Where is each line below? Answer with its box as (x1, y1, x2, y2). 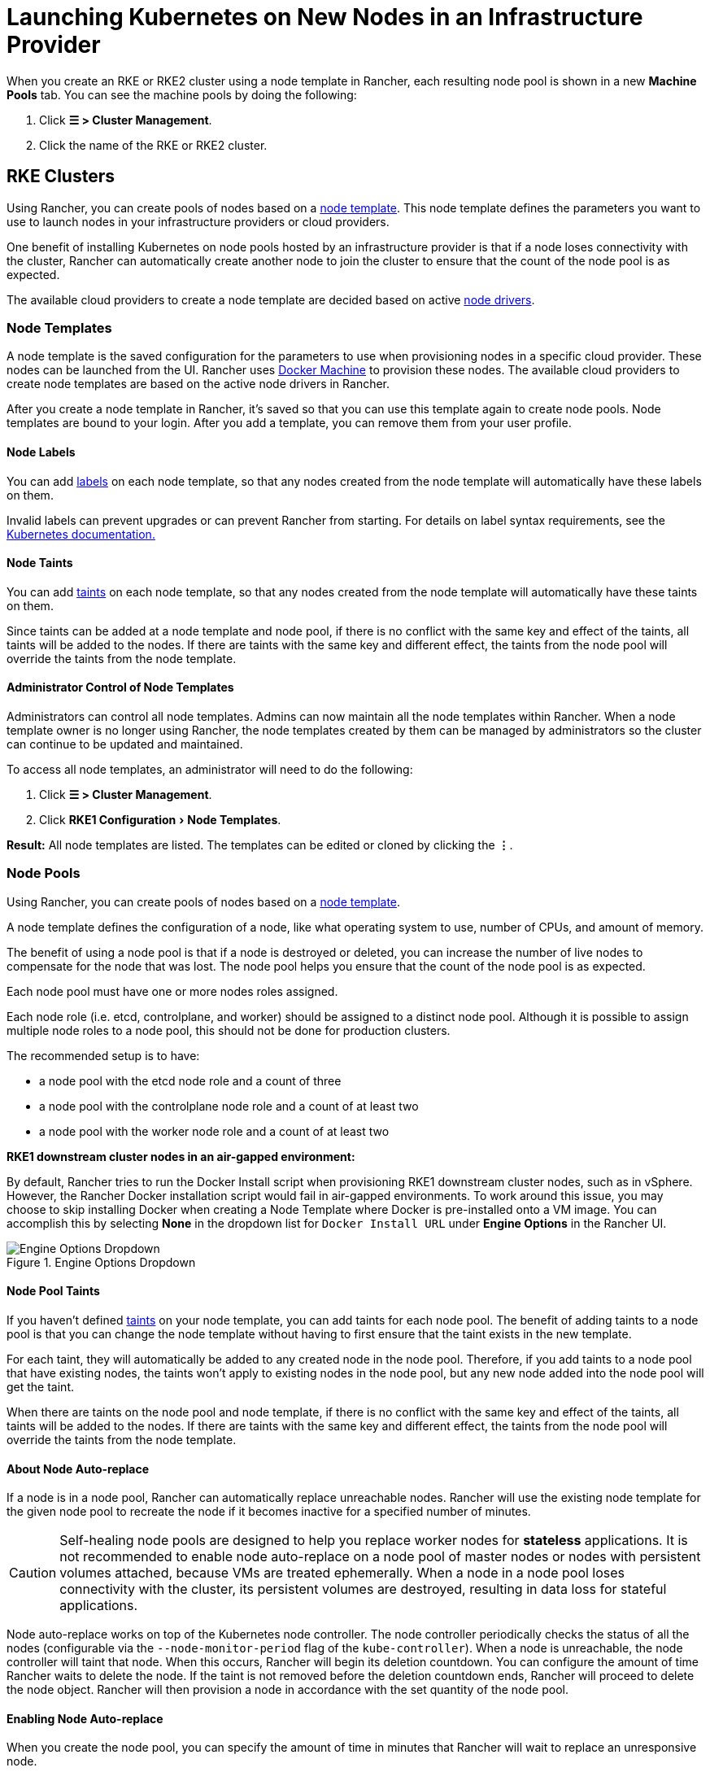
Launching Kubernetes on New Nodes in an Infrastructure (7, 3, 643, 31)
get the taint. (7, 1379, 75, 1394)
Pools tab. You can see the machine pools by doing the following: (7, 87, 357, 102)
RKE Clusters (7, 166, 115, 187)
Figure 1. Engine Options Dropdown (7, 1255, 196, 1269)
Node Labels (7, 444, 76, 459)
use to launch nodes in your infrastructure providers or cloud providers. (7, 214, 390, 229)
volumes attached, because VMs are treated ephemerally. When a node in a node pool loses (59, 1565, 625, 1582)
